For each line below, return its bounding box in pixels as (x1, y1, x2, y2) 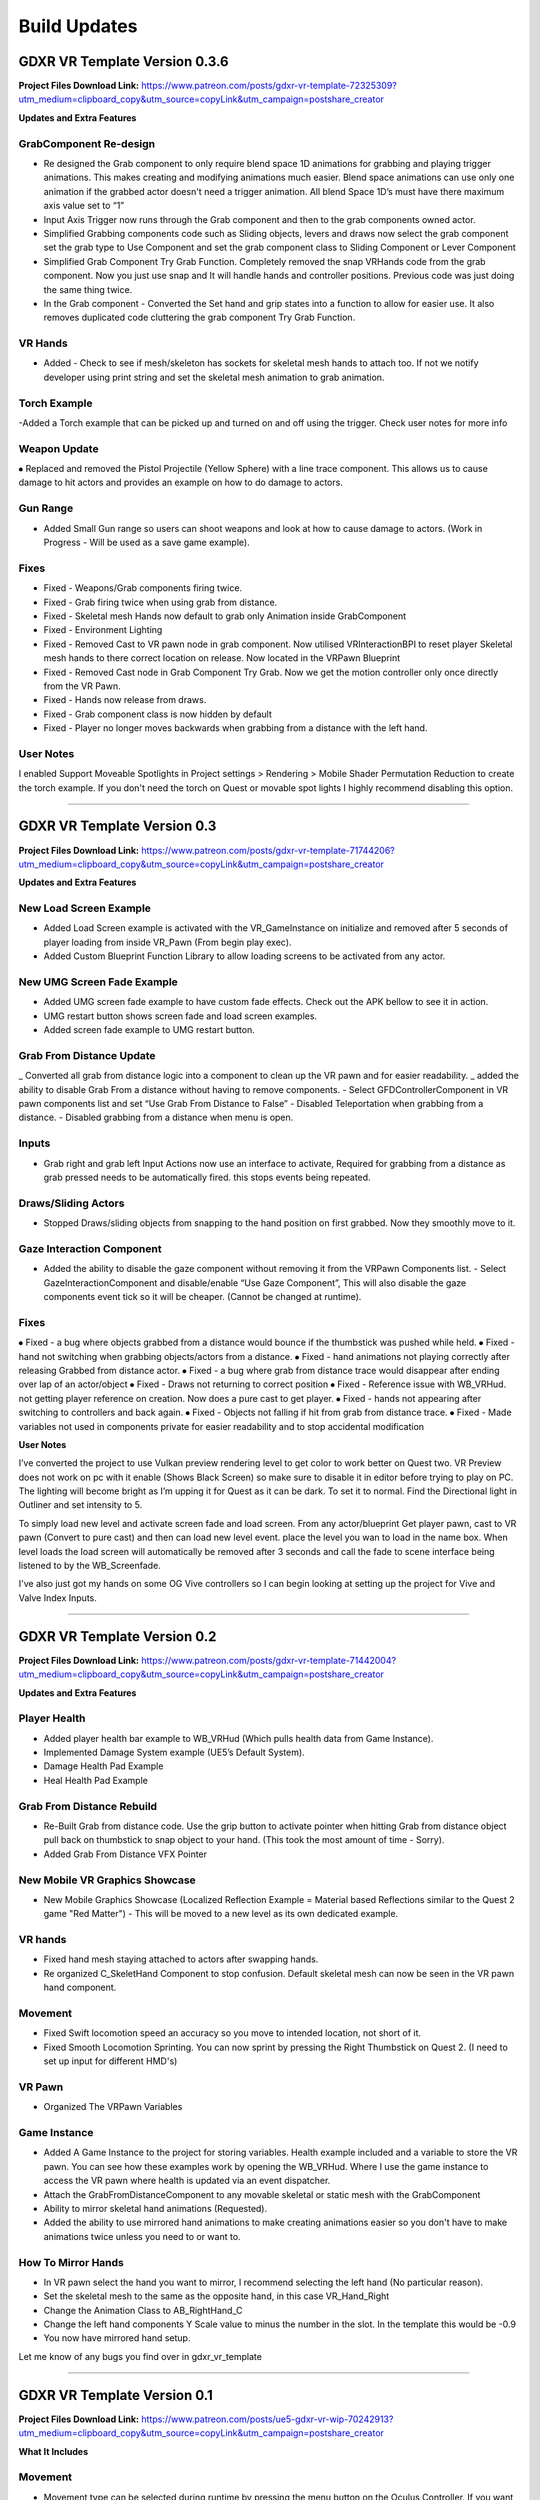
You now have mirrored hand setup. (43, 2332, 191, 2344)
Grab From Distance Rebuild (18, 1799, 158, 1813)
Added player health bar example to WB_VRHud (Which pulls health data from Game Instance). (43, 1732, 434, 1744)
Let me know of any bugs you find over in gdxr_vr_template (18, 2350, 262, 2362)
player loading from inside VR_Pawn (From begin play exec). (43, 936, 292, 948)
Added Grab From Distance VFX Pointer (43, 1848, 208, 1860)
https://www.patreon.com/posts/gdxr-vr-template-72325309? (141, 80, 397, 92)
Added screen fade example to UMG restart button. (43, 1024, 255, 1036)
